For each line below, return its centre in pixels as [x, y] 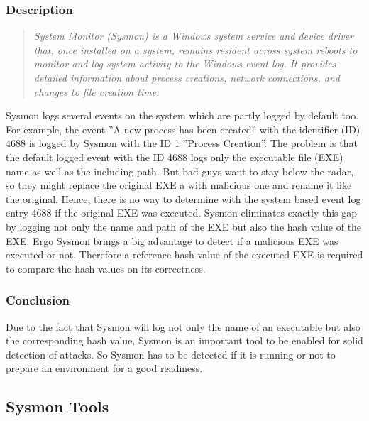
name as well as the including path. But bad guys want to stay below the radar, [180, 171]
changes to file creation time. [97, 91]
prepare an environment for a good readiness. [104, 368]
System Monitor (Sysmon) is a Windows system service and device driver [194, 36]
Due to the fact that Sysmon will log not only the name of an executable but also [183, 326]
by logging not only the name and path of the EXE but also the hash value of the [184, 226]
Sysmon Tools [57, 406]
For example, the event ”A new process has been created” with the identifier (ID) [183, 129]
